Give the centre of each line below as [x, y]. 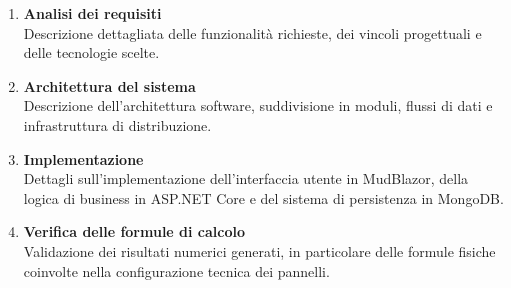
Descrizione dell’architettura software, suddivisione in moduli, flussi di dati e [258, 105]
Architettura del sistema [109, 85]
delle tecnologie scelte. [91, 52]
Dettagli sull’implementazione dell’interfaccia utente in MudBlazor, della [246, 178]
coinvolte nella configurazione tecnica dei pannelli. [176, 270]
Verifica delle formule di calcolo [134, 231]
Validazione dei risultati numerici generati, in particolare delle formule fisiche [259, 250]
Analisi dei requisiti [92, 13]
